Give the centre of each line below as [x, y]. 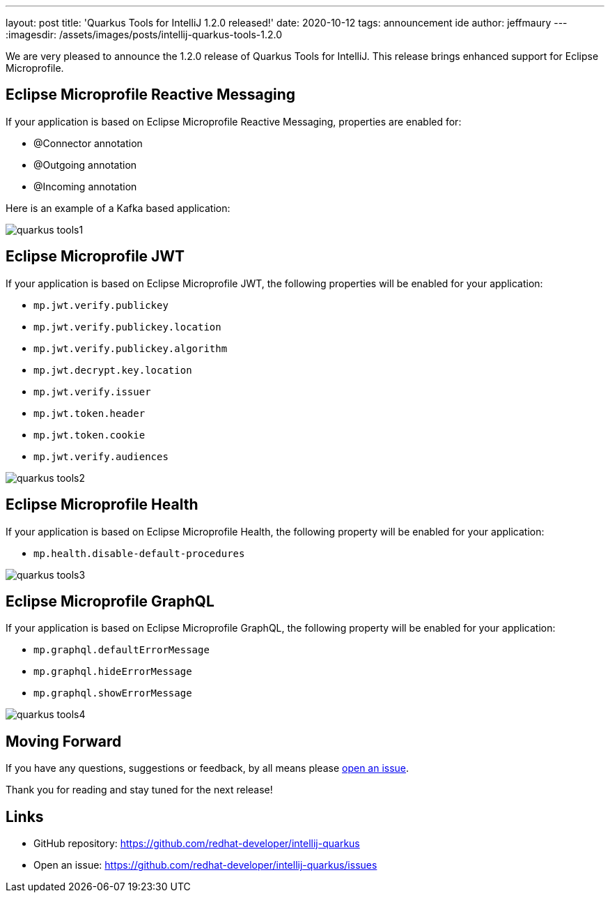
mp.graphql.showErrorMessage [113, 693]
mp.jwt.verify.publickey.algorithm [131, 348]
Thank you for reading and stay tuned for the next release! [139, 790]
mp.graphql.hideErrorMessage [113, 672]
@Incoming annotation [85, 186]
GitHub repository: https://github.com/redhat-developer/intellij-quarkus [197, 844]
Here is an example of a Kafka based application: [118, 208]
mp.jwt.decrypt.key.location [113, 370]
